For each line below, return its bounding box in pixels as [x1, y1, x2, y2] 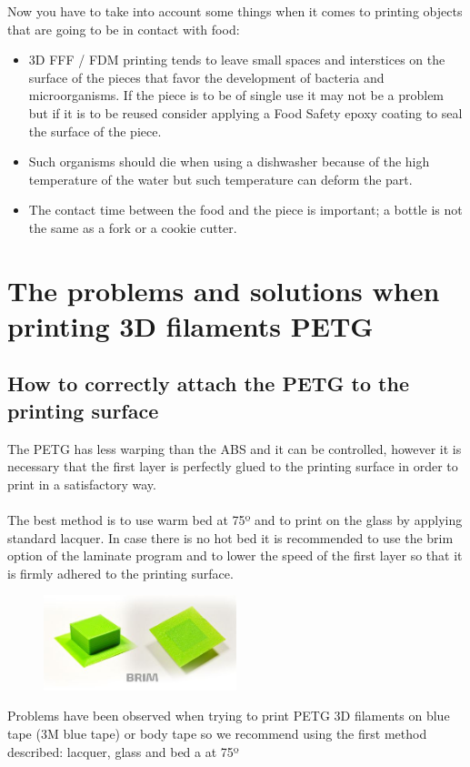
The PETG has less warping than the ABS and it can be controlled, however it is [7, 439, 462, 458]
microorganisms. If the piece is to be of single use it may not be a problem [28, 86, 445, 105]
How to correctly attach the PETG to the [7, 369, 409, 398]
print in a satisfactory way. [7, 474, 156, 493]
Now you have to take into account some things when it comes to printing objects [7, 2, 463, 20]
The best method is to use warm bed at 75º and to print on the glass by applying [7, 510, 463, 530]
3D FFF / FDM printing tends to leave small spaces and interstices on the [28, 50, 445, 69]
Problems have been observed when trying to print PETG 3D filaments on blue [7, 706, 450, 725]
